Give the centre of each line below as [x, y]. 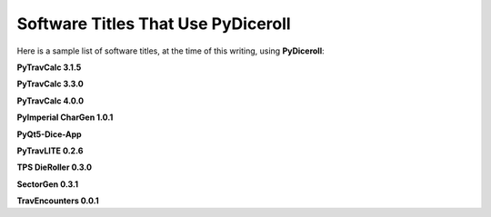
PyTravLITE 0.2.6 [50, 151]
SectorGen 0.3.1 [48, 184]
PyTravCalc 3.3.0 [50, 84]
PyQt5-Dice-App [49, 134]
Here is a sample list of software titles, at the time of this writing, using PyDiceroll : [170, 51]
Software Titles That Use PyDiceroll [154, 24]
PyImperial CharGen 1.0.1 [65, 117]
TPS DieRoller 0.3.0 [55, 167]
